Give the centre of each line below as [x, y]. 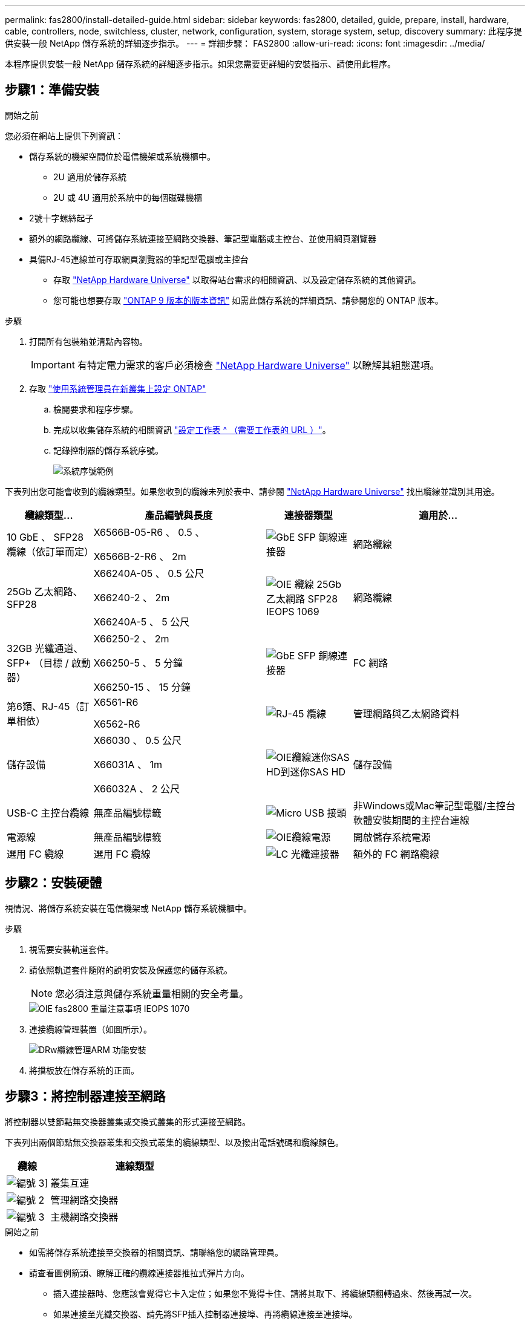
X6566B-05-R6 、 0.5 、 [149, 532]
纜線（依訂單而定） [51, 551]
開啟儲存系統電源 [392, 837]
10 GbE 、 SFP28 [45, 537]
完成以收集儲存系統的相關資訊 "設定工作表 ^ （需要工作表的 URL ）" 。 [192, 429]
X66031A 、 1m [128, 764]
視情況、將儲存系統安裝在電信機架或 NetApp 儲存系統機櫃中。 [128, 908]
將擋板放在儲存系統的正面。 [84, 1070]
